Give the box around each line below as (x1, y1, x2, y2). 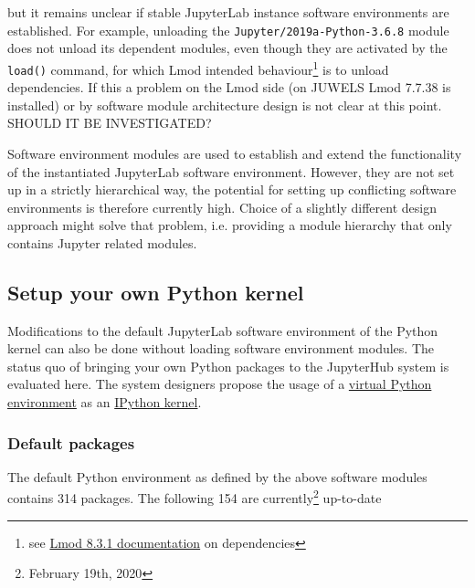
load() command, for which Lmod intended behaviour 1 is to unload (7, 57, 389, 79)
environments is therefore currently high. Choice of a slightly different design (7, 197, 437, 216)
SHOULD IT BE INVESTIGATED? (7, 113, 212, 132)
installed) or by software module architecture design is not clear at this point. (7, 95, 442, 114)
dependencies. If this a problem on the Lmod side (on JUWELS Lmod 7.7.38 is (7, 78, 451, 97)
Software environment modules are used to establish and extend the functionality (7, 143, 462, 163)
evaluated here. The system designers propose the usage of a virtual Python (7, 374, 432, 394)
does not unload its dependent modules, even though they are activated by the (7, 38, 448, 58)
